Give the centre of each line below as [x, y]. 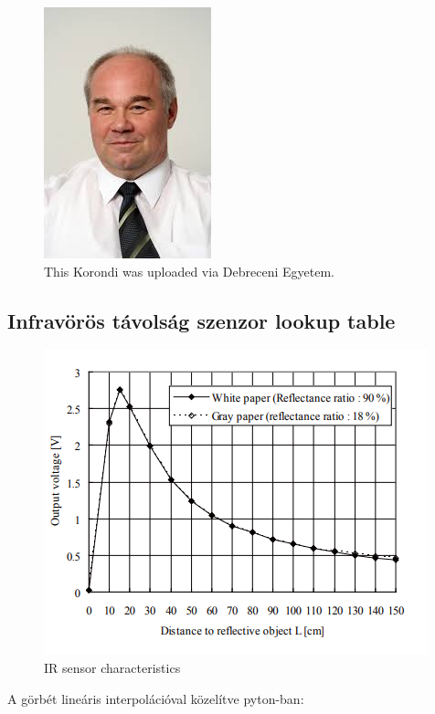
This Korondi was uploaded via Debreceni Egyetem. [189, 271]
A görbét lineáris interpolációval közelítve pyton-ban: [156, 698]
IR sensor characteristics [112, 667]
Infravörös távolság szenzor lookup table [202, 320]
